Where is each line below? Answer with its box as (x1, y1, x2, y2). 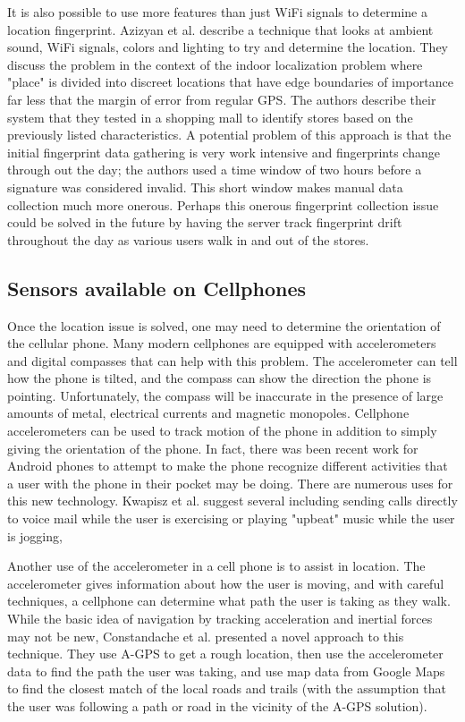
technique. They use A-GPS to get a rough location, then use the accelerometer (7, 644, 444, 663)
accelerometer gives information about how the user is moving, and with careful (7, 573, 444, 592)
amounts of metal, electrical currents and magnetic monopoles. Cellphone (7, 403, 410, 422)
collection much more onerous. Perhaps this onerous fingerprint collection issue (7, 195, 439, 214)
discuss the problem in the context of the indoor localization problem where (7, 55, 423, 73)
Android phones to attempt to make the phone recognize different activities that (7, 456, 448, 475)
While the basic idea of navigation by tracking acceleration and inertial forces (7, 609, 433, 628)
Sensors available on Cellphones (7, 274, 307, 302)
